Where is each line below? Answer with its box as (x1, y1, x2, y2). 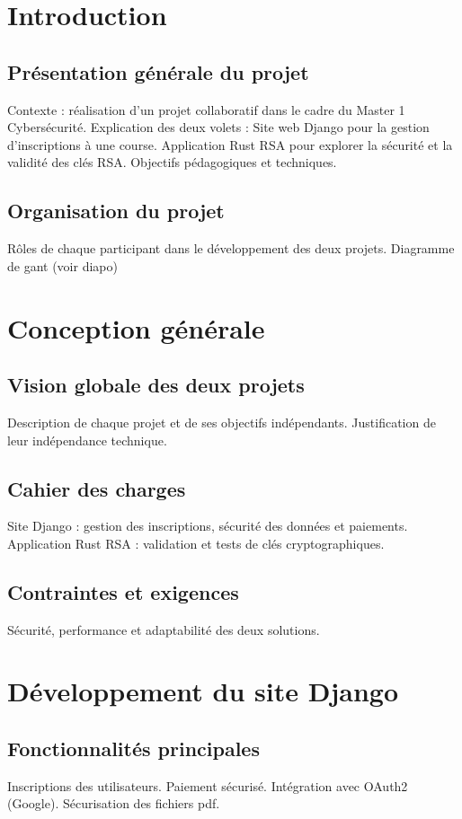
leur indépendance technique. (7, 430, 167, 449)
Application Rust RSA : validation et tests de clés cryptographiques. (7, 533, 385, 552)
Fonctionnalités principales (7, 735, 260, 762)
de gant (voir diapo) (7, 256, 118, 275)
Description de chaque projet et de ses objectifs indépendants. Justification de (7, 412, 436, 431)
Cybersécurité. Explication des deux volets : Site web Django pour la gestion (7, 118, 430, 136)
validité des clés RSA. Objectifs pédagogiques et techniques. (7, 153, 337, 172)
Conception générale (7, 309, 265, 346)
